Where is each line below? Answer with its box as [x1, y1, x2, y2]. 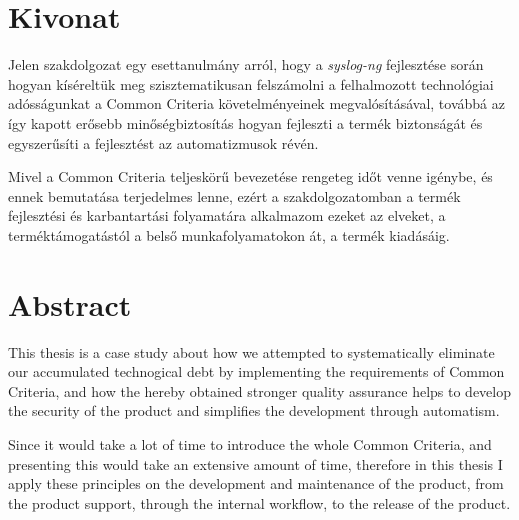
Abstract [8, 283, 132, 324]
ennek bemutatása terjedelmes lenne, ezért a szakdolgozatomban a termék [8, 185, 461, 206]
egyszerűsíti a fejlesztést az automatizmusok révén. [8, 132, 319, 153]
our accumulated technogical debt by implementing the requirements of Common [8, 361, 505, 382]
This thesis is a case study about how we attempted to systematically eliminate [8, 341, 495, 362]
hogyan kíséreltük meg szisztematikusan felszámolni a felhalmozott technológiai [8, 73, 494, 94]
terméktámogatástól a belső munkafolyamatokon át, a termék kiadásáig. [8, 224, 450, 245]
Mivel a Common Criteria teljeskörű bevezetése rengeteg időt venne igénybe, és [8, 166, 493, 187]
